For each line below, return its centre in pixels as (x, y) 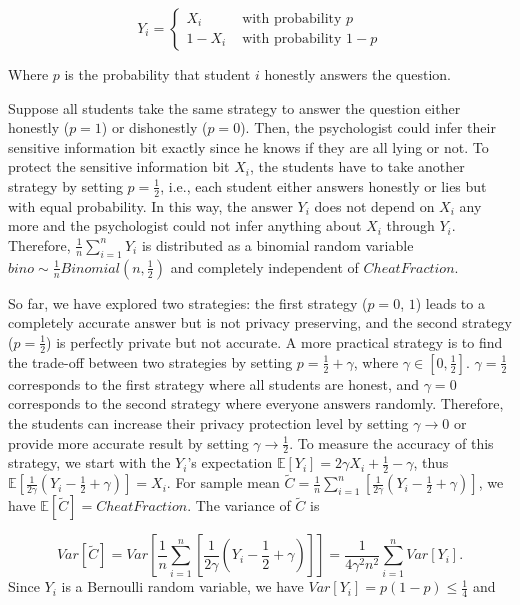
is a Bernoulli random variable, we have (182, 586)
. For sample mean (223, 482)
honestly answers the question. (357, 74)
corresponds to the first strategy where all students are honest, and (214, 383)
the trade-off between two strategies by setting (150, 361)
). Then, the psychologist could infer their (368, 127)
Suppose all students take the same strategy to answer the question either (234, 107)
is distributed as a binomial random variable (277, 244)
